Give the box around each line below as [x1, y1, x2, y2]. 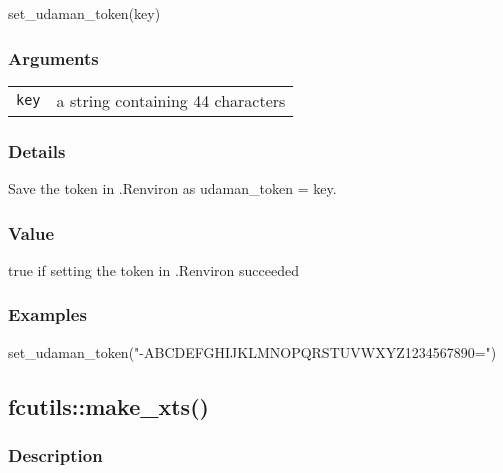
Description [8, 442, 103, 467]
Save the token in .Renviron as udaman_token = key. [8, 178, 337, 199]
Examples [8, 302, 87, 327]
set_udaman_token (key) [8, 3, 161, 23]
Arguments [8, 45, 99, 70]
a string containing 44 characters [56, 88, 286, 112]
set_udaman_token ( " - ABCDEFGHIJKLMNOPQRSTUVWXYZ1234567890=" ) [8, 341, 497, 362]
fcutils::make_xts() [8, 390, 209, 421]
